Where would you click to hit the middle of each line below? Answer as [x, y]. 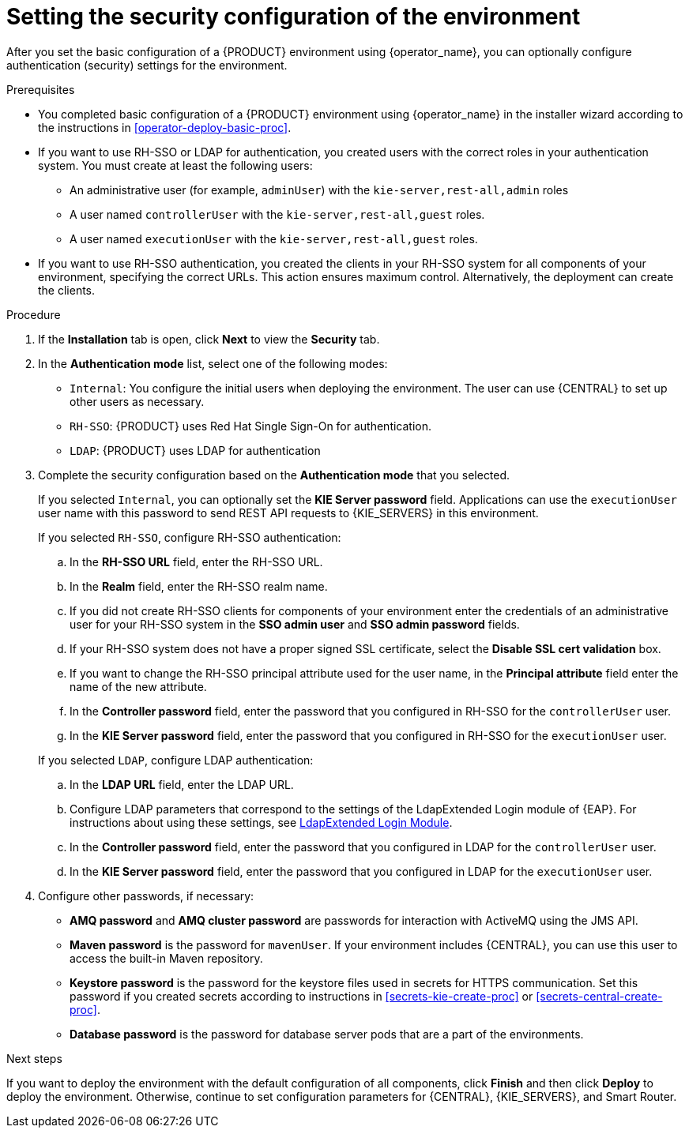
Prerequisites [41, 89]
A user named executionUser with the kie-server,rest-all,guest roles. [274, 238]
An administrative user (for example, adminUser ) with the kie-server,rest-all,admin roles [319, 190]
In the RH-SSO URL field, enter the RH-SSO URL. [196, 561]
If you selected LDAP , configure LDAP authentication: [176, 760]
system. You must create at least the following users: [175, 165]
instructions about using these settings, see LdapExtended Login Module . [261, 822]
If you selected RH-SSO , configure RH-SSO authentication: [190, 537]
